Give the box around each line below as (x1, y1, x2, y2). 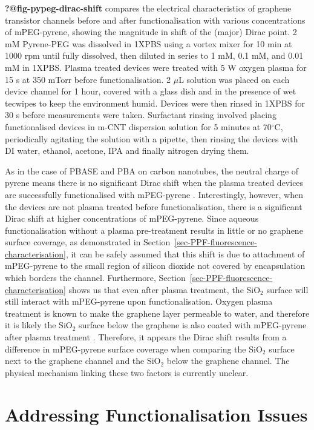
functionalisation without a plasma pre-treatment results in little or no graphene (5, 223, 303, 236)
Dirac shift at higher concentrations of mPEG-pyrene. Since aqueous (5, 212, 259, 225)
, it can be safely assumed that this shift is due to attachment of (65, 247, 305, 260)
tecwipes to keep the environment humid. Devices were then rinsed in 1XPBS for (5, 96, 305, 109)
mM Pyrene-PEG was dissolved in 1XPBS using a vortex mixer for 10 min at (5, 37, 292, 50)
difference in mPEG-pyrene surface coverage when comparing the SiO (5, 342, 263, 355)
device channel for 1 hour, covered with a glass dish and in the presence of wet (5, 85, 296, 98)
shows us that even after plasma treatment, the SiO (68, 283, 261, 296)
